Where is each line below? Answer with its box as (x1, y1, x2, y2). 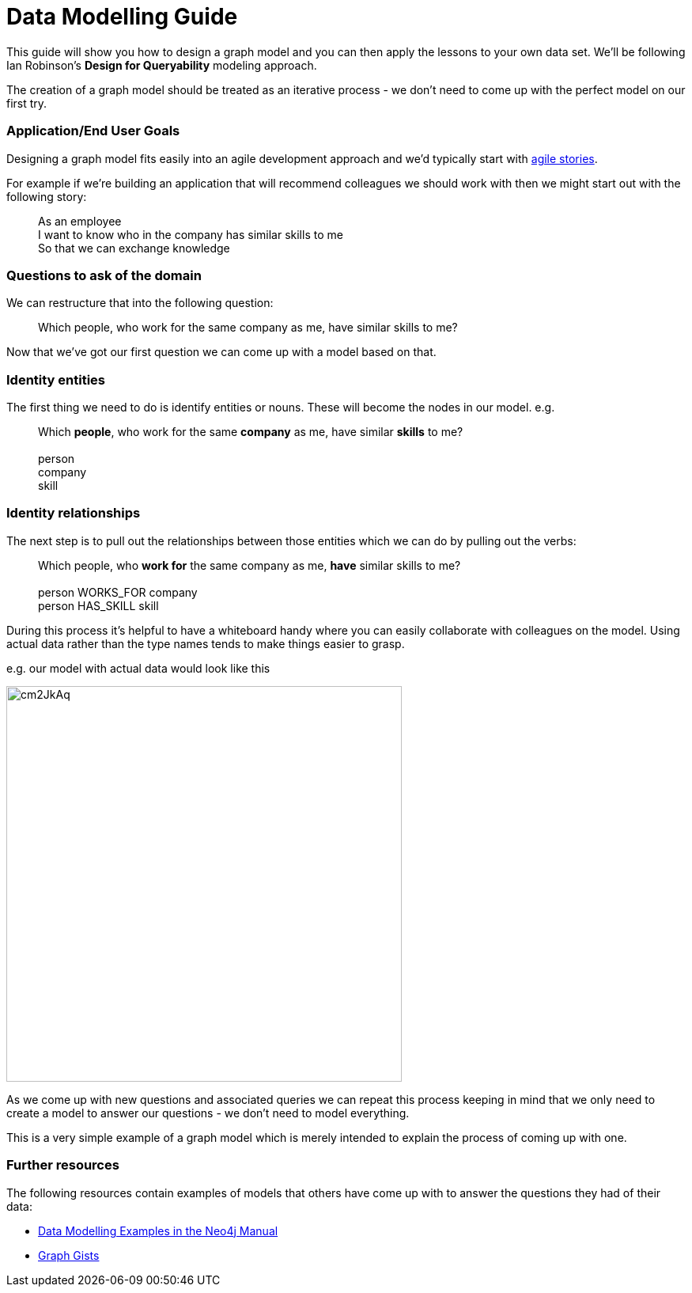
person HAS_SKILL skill (38, 598, 159, 612)
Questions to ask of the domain (6, 267, 202, 283)
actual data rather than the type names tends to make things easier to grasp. (6, 636, 405, 650)
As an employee (38, 214, 122, 228)
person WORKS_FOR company (38, 585, 198, 599)
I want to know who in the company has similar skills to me (38, 227, 343, 241)
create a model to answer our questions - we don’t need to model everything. (6, 1105, 410, 1120)
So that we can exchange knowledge (38, 241, 230, 255)
